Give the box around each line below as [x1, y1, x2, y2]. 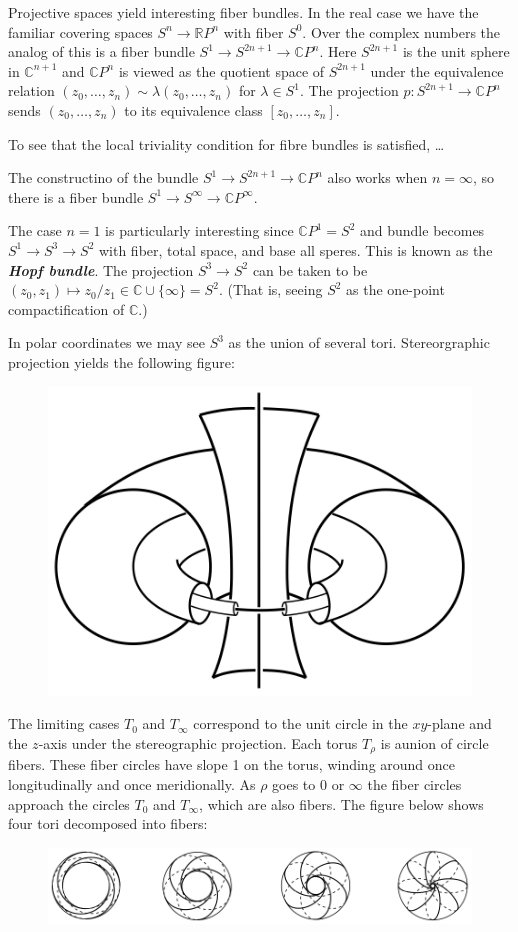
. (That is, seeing [218, 279, 323, 300]
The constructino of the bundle [8, 167, 199, 188]
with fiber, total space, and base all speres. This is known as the [98, 239, 493, 260]
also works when [327, 167, 428, 188]
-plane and [427, 713, 492, 734]
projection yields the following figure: [8, 351, 235, 372]
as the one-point [346, 279, 445, 300]
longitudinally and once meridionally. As [8, 774, 256, 795]
